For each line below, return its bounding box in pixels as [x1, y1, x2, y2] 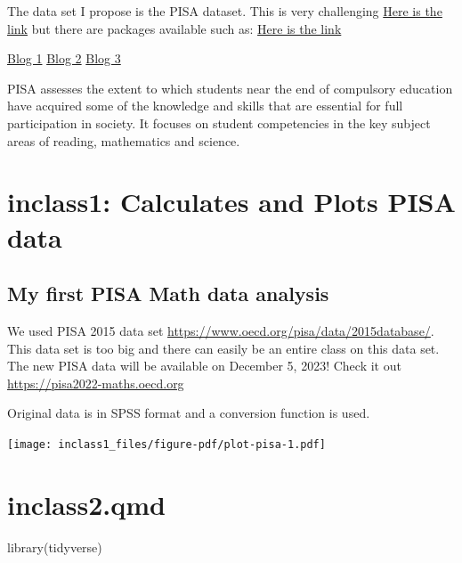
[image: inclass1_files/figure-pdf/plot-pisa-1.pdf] [7, 437, 326, 451]
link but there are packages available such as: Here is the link [7, 19, 342, 37]
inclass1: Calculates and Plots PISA [7, 184, 456, 220]
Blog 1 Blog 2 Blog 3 [7, 49, 121, 68]
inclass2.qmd [7, 485, 166, 522]
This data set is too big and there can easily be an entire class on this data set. [7, 339, 440, 357]
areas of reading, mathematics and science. [7, 131, 240, 150]
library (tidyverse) [7, 537, 102, 556]
